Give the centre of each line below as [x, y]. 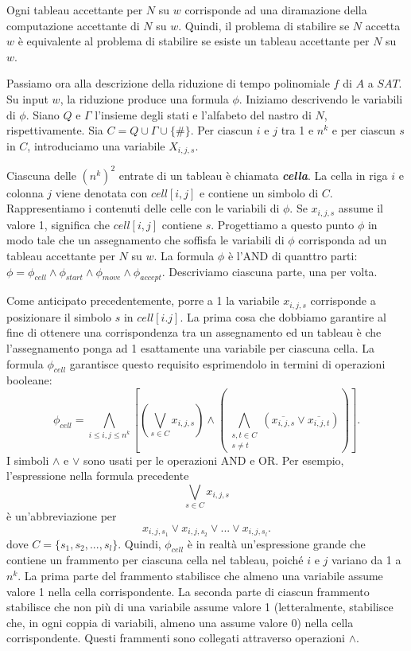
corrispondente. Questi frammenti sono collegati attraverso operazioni [176, 638]
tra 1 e [297, 130]
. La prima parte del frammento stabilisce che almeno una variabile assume [200, 575]
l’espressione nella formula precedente [98, 476]
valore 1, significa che [58, 224]
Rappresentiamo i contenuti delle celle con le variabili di [143, 208]
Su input [27, 98]
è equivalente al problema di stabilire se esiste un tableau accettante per [194, 41]
